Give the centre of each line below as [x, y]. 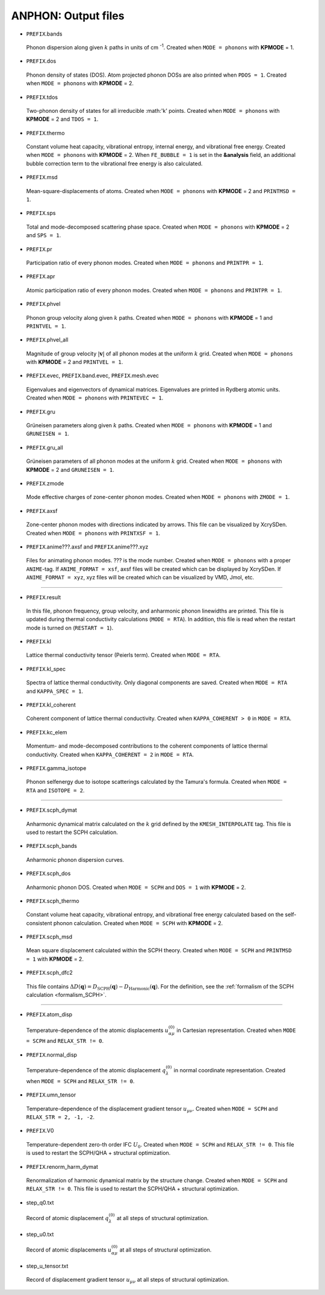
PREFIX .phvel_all [47, 340]
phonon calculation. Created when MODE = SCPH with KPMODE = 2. [138, 923]
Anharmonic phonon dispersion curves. [75, 859]
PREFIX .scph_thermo [53, 901]
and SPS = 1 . [44, 235]
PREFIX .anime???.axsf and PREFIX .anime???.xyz [87, 547]
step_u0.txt [40, 1234]
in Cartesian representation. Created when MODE [236, 1030]
